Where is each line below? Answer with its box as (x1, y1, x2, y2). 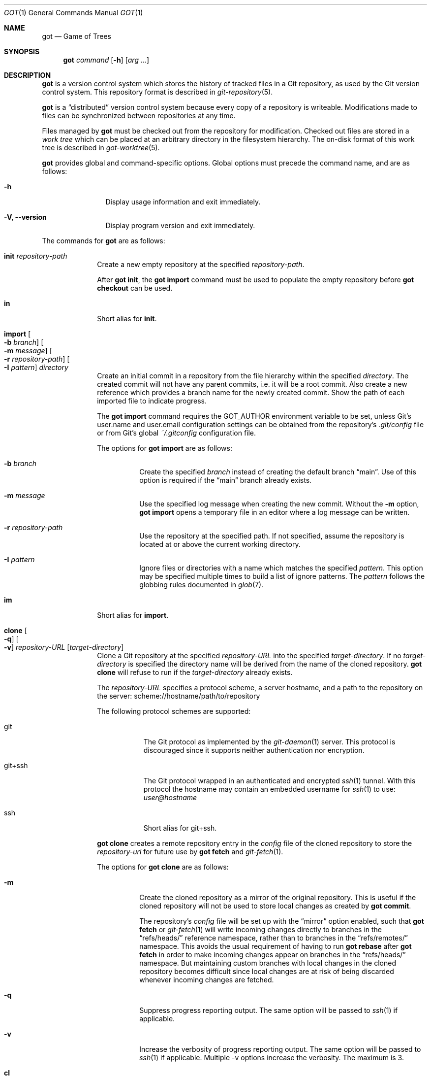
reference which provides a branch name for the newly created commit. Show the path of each (97, 388, 405, 397)
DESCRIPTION (4, 71, 51, 79)
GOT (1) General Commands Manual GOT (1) (4, 8, 143, 17)
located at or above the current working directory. (139, 540, 301, 548)
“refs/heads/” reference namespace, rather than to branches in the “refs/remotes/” (139, 934, 408, 942)
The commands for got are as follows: (42, 236, 165, 245)
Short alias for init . (97, 314, 157, 323)
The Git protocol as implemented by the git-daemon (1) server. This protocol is (143, 738, 396, 746)
